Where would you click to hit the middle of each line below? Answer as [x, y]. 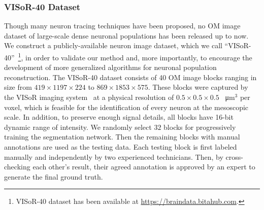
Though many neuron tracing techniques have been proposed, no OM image [122, 26]
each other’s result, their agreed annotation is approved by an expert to [144, 167]
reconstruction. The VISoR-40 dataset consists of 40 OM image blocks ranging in [130, 77]
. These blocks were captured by [198, 87]
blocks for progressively [200, 127]
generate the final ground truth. [54, 176]
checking [17, 167]
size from [18, 87]
